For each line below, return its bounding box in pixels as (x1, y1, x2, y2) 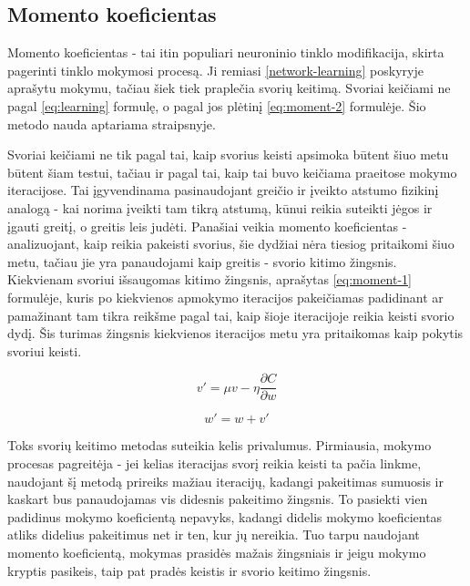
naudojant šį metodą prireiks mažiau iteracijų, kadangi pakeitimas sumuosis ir (7, 471, 444, 490)
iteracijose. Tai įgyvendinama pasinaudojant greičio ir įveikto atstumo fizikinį (7, 180, 439, 200)
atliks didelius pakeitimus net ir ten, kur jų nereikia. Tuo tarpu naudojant (7, 525, 420, 544)
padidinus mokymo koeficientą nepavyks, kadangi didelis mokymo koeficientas (7, 507, 443, 526)
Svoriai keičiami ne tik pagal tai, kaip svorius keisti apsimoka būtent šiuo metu (7, 145, 449, 164)
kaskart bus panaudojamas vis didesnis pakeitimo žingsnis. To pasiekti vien (7, 489, 428, 509)
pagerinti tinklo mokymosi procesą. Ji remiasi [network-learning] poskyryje (7, 60, 424, 79)
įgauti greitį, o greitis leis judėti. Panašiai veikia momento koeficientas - (7, 216, 407, 235)
